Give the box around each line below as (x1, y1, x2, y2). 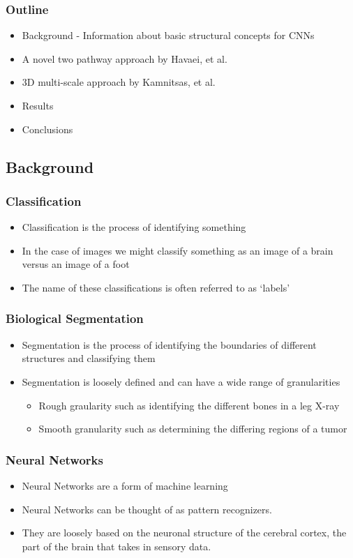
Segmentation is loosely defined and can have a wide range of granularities (22, 374, 340, 389)
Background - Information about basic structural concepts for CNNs (22, 28, 315, 43)
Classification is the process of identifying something (22, 220, 246, 234)
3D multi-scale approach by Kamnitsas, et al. (22, 75, 216, 89)
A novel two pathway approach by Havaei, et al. (22, 51, 227, 66)
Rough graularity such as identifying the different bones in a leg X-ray (38, 398, 340, 412)
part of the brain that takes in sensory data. (22, 538, 211, 553)
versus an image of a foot (22, 257, 130, 271)
